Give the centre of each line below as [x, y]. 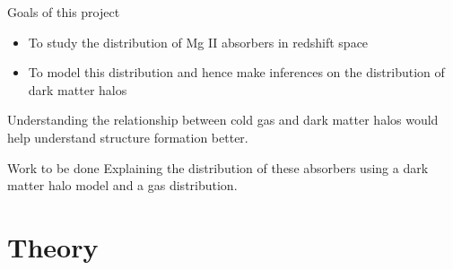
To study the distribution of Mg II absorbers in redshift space [198, 42]
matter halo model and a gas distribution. [122, 185]
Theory [53, 246]
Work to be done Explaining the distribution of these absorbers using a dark [218, 167]
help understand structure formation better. [128, 137]
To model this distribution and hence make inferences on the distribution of [236, 72]
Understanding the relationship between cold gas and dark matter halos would [223, 120]
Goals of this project [64, 12]
